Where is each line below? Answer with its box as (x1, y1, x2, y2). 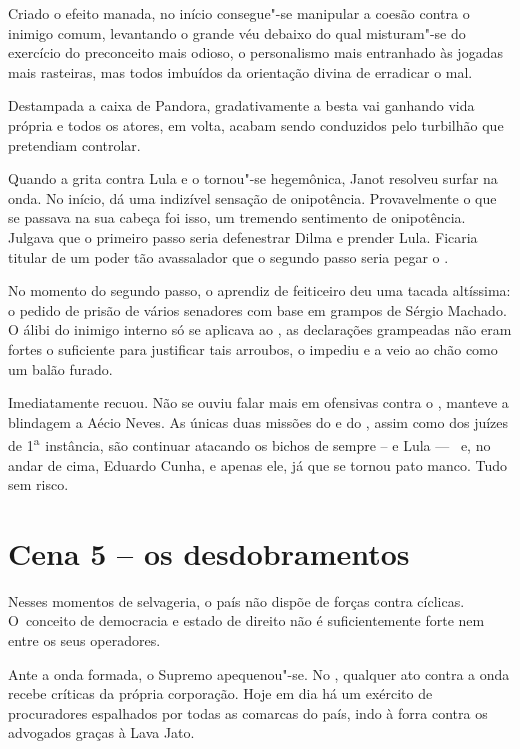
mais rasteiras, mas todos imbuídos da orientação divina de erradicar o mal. (8, 61, 473, 82)
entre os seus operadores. (8, 630, 161, 651)
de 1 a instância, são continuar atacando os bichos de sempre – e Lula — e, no (8, 432, 491, 455)
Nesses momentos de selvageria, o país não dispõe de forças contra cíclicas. (8, 590, 465, 611)
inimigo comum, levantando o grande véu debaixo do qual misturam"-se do (8, 22, 466, 43)
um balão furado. (8, 358, 113, 379)
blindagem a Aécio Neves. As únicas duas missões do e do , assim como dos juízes (8, 411, 509, 432)
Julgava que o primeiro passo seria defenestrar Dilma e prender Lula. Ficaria (8, 226, 478, 247)
